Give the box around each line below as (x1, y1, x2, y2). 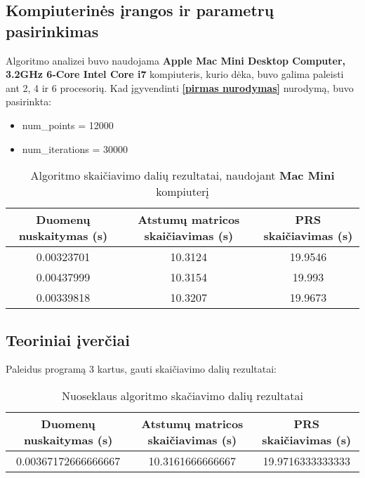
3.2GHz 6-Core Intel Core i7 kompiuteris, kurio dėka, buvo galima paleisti (6, 67, 344, 81)
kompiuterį (156, 183, 209, 200)
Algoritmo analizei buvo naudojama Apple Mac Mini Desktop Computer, (6, 53, 346, 67)
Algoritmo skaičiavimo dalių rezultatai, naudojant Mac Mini (30, 167, 335, 184)
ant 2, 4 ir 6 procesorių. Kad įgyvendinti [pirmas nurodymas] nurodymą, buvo (6, 80, 354, 95)
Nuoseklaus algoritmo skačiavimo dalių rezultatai (62, 387, 303, 404)
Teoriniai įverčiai (6, 328, 130, 350)
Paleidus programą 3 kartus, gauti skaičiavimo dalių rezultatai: (6, 361, 277, 376)
